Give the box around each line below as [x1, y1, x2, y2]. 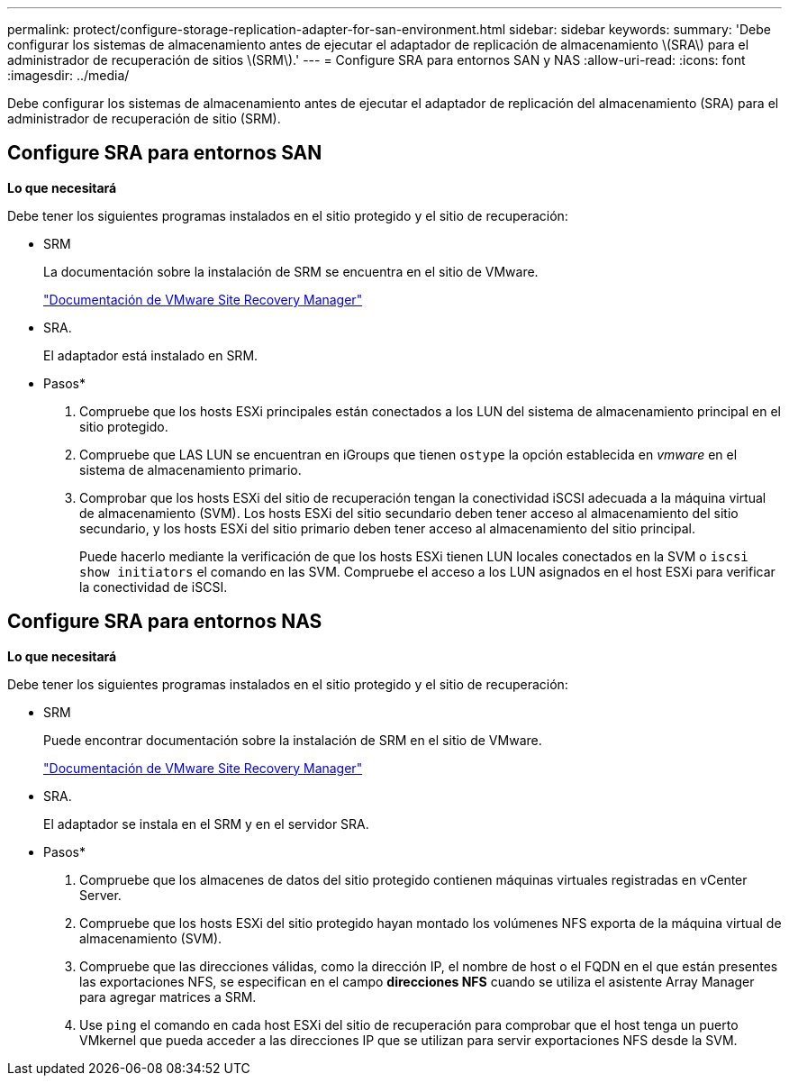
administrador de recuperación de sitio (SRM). [7, 111, 281, 126]
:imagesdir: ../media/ [7, 68, 130, 83]
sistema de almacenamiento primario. [79, 461, 302, 478]
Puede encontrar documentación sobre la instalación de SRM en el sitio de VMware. [43, 732, 542, 748]
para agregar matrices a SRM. [79, 988, 257, 1005]
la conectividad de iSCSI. [79, 578, 228, 595]
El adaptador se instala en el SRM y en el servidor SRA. [43, 815, 369, 832]
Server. [79, 887, 122, 903]
